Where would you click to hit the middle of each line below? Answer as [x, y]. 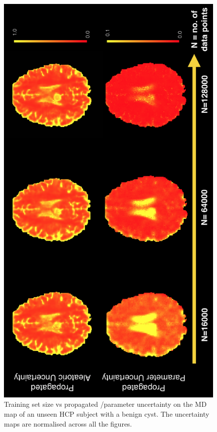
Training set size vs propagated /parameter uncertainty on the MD [105, 404]
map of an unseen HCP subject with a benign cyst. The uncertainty [107, 414]
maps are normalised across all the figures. [68, 423]
